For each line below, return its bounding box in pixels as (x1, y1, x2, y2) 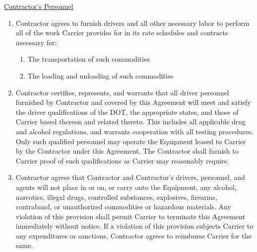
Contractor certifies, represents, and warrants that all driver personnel (15, 87, 229, 97)
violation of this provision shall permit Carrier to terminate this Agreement (15, 211, 246, 221)
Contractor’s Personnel (4, 1, 73, 11)
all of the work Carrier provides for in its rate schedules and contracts (15, 27, 228, 38)
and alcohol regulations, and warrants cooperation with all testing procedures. (15, 126, 254, 136)
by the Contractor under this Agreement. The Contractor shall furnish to (15, 146, 239, 156)
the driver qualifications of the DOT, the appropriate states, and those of (15, 106, 239, 117)
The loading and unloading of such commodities (27, 70, 174, 81)
